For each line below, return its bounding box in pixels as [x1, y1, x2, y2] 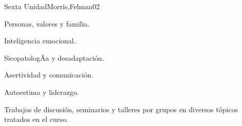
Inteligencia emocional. [4, 35, 76, 46]
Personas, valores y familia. [4, 18, 90, 29]
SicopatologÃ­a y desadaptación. [4, 52, 104, 63]
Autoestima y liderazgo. [4, 86, 79, 97]
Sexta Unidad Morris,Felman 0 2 [4, 1, 100, 11]
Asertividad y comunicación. [4, 69, 94, 80]
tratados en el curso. [4, 114, 68, 124]
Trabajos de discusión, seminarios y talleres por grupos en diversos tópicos [4, 104, 238, 114]
